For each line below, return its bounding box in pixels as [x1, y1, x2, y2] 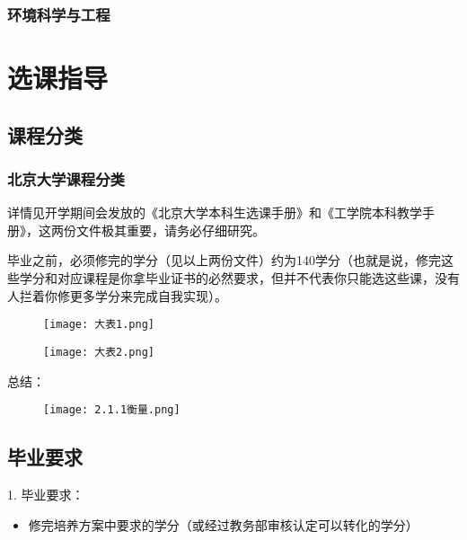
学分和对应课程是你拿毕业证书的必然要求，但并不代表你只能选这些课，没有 [19, 269, 460, 287]
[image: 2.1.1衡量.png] [43, 403, 181, 417]
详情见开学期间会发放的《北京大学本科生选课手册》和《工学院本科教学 [7, 203, 422, 222]
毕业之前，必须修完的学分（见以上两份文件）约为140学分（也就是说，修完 [7, 251, 441, 270]
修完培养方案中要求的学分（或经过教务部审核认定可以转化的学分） [28, 515, 419, 534]
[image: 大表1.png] [43, 318, 155, 332]
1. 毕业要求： [7, 484, 84, 503]
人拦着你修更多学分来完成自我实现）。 [7, 286, 227, 305]
